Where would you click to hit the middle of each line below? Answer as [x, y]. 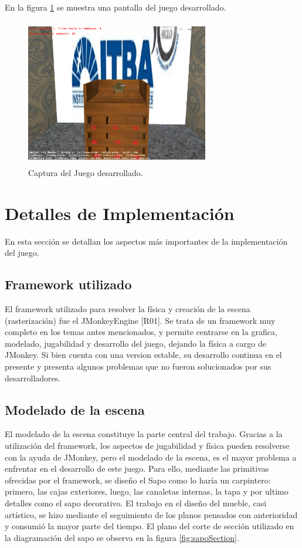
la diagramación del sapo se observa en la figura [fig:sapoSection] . [122, 537]
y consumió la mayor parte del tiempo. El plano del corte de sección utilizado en [150, 526]
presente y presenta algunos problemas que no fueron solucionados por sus [138, 366]
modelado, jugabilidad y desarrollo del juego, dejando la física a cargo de [135, 343]
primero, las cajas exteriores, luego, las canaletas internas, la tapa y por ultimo [147, 491]
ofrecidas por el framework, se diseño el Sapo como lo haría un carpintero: [138, 480]
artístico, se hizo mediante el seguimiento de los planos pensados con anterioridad [151, 514]
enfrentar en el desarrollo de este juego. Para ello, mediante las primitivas [137, 468]
